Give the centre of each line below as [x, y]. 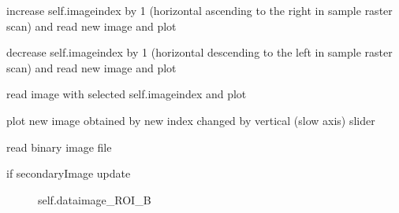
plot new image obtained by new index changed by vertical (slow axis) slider [191, 120]
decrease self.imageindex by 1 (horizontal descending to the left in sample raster [199, 52]
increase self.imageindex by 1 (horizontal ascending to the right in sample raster [199, 10]
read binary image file [59, 147]
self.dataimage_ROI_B [95, 199]
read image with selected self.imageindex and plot [127, 94]
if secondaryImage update [69, 173]
